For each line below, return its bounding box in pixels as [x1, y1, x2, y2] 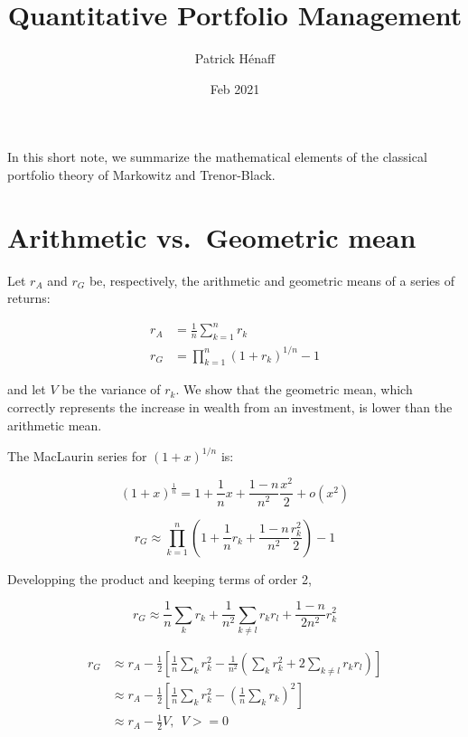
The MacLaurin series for [7, 446, 147, 465]
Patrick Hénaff [194, 49, 276, 68]
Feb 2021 [210, 79, 260, 98]
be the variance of [61, 380, 161, 399]
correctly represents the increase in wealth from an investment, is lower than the [7, 398, 453, 417]
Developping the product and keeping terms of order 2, [7, 569, 312, 588]
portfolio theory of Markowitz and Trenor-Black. [7, 165, 276, 184]
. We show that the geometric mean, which [175, 380, 413, 399]
